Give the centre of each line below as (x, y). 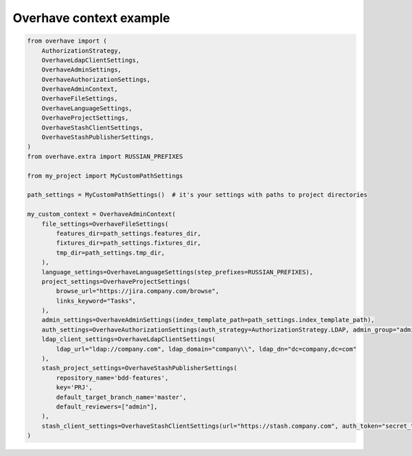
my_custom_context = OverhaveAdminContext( (102, 214)
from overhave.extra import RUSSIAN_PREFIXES (105, 156)
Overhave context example (91, 18)
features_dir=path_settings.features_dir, (129, 233)
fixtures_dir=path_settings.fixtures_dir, (129, 243)
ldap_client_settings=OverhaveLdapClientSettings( (128, 339)
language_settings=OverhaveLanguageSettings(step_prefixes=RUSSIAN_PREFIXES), (178, 272)
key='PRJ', (74, 388)
